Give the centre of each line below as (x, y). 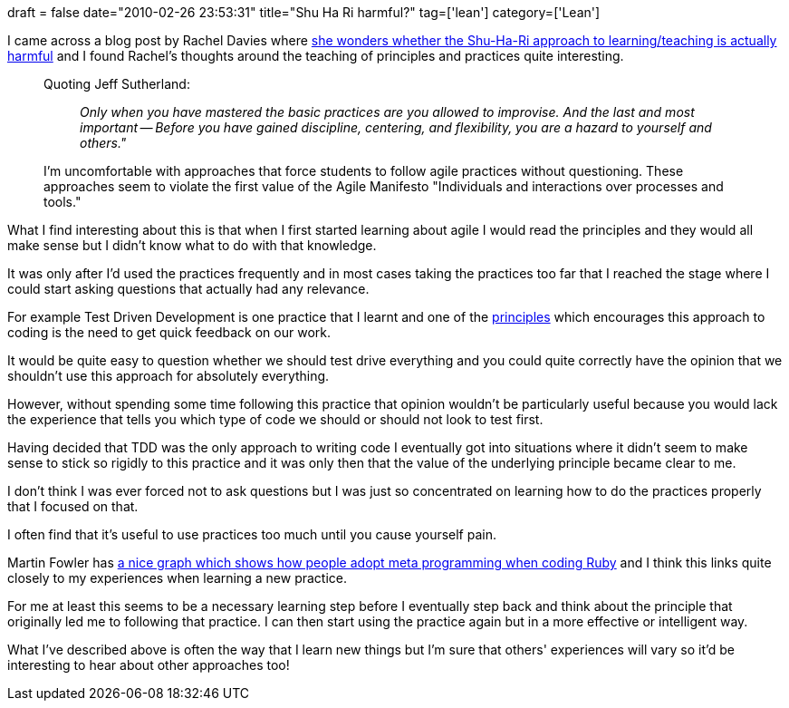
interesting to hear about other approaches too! (149, 665)
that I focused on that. (73, 506)
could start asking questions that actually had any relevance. (188, 289)
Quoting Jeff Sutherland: (117, 84)
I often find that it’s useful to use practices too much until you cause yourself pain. (252, 534)
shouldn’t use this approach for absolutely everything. (168, 376)
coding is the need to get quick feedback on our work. (169, 332)
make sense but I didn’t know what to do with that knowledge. (192, 245)
